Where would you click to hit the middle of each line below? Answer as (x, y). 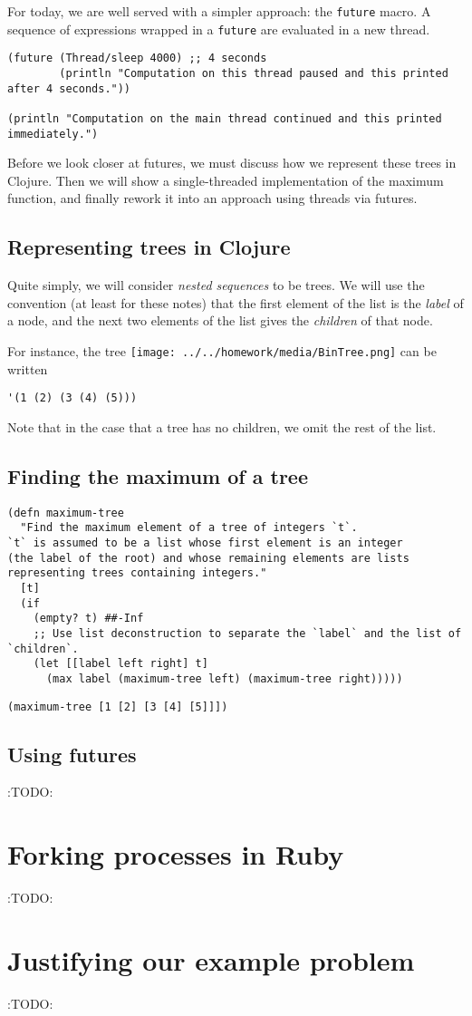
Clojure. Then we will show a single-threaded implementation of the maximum (226, 180)
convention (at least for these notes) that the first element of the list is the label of (236, 302)
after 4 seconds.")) (69, 88)
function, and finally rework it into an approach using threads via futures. (212, 198)
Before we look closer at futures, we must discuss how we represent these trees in (232, 163)
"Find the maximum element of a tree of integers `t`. (189, 528)
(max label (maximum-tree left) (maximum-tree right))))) (224, 678)
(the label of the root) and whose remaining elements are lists (208, 558)
